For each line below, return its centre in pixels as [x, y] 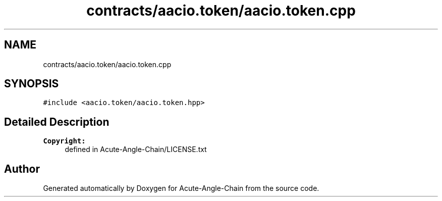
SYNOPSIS [32, 84]
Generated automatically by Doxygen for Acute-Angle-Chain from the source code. [181, 188]
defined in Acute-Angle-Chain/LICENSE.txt [136, 149]
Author [22, 169]
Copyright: [64, 141]
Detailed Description [57, 122]
